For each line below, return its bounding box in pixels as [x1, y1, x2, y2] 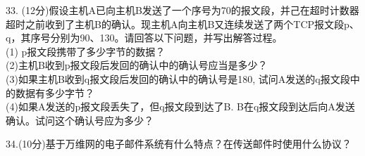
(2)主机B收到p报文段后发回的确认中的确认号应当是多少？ [6, 58, 268, 72]
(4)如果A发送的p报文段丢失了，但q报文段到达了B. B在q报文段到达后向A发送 [6, 99, 355, 114]
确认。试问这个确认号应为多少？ [6, 112, 154, 127]
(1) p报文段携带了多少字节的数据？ [6, 44, 166, 58]
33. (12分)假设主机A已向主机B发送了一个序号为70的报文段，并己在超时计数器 [6, 3, 359, 17]
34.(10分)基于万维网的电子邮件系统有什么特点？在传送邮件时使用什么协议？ [6, 136, 352, 151]
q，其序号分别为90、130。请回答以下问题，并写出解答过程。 [6, 30, 283, 45]
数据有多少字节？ [15, 85, 94, 100]
